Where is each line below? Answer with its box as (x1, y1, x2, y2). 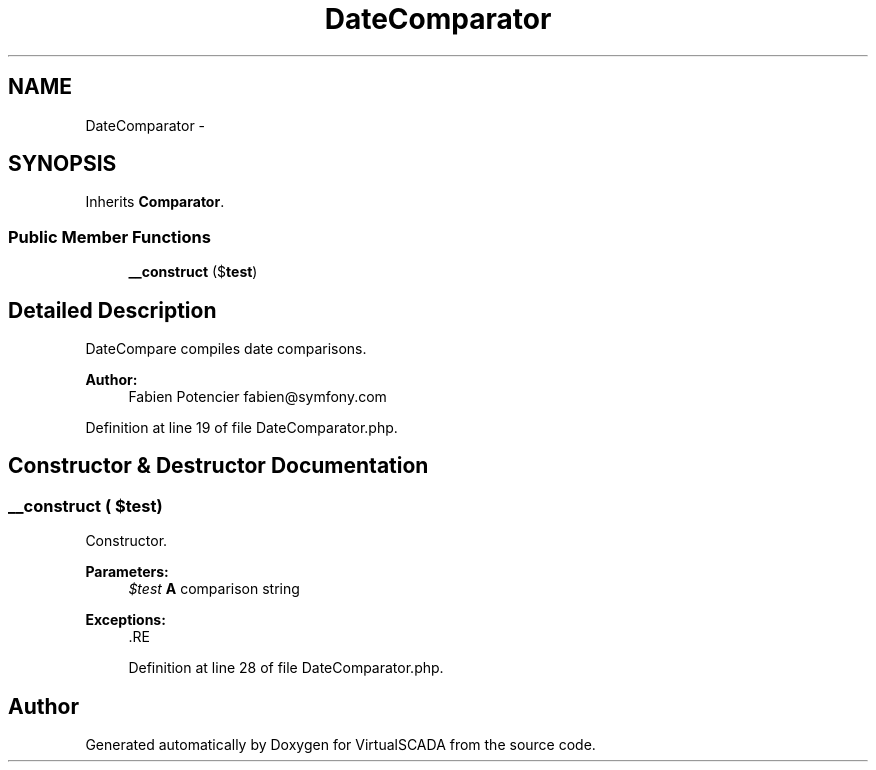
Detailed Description (8, 297, 217, 323)
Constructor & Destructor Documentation (8, 453, 429, 479)
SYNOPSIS (8, 151, 117, 177)
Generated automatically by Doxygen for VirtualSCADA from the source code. (85, 736, 596, 754)
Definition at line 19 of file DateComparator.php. (85, 419, 398, 437)
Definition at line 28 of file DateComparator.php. (128, 659, 444, 677)
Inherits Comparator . (85, 193, 225, 211)
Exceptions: (85, 611, 166, 629)
